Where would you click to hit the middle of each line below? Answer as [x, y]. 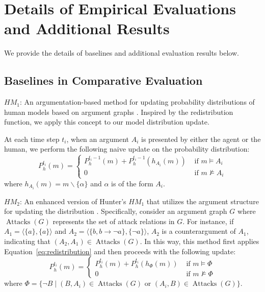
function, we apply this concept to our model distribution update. [107, 122]
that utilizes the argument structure [203, 201]
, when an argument [98, 139]
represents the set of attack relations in [114, 221]
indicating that [28, 241]
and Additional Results [87, 28]
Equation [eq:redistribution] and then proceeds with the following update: [120, 251]
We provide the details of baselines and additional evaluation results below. [122, 53]
